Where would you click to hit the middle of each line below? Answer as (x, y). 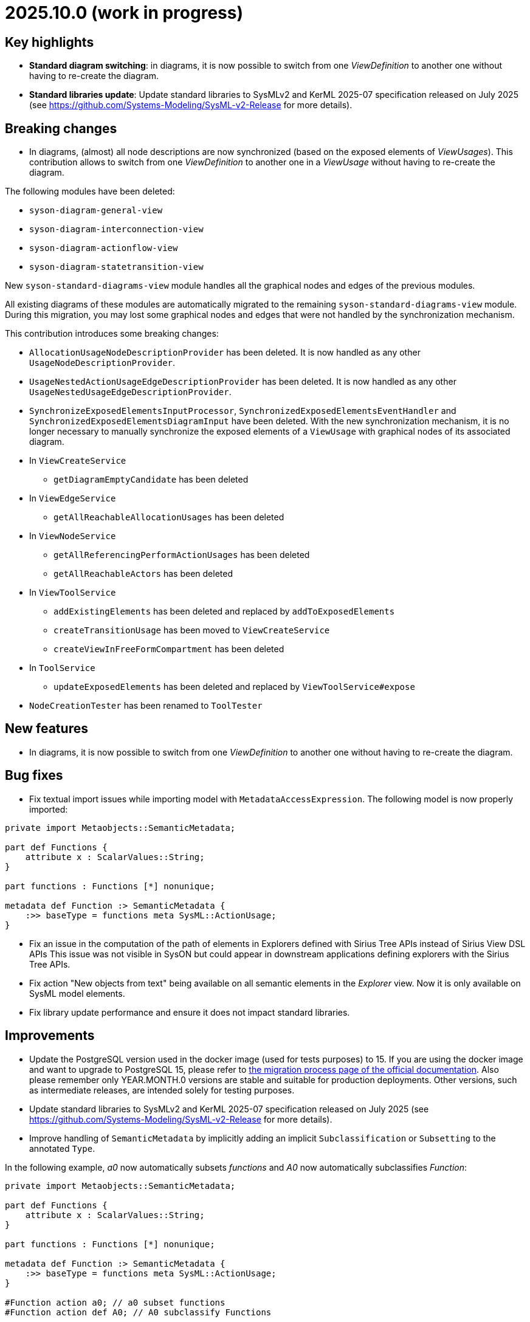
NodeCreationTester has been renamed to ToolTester (146, 706)
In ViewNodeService (73, 536)
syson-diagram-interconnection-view (116, 229)
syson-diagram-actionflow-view (104, 248)
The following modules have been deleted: (90, 191)
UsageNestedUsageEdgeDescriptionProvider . (130, 392)
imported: (49, 809)
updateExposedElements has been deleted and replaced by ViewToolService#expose (234, 687)
